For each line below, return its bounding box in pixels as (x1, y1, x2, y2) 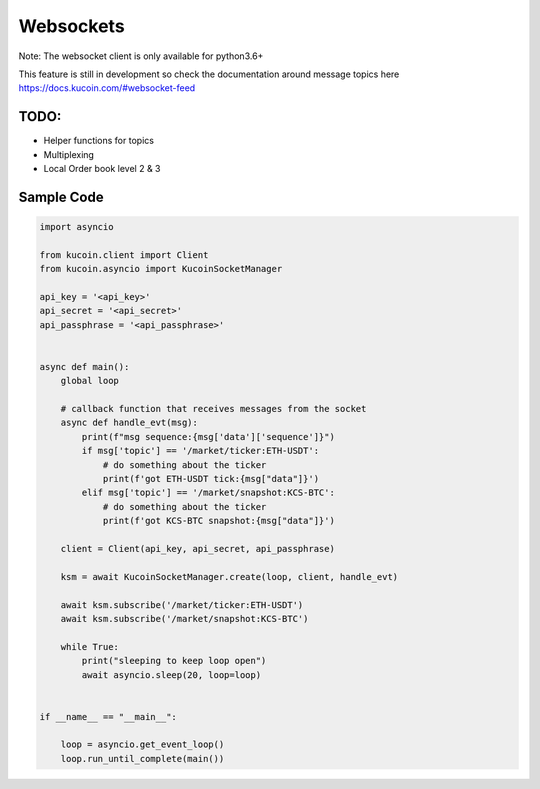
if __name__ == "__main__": (39, 711, 177, 722)
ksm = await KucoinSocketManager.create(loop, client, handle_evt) (60, 571, 399, 582)
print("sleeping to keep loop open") (81, 655, 267, 667)
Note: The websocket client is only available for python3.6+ (18, 50, 264, 62)
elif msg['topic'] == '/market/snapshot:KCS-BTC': (81, 487, 335, 499)
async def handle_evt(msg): (60, 417, 199, 429)
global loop (60, 375, 120, 387)
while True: (60, 641, 120, 652)
